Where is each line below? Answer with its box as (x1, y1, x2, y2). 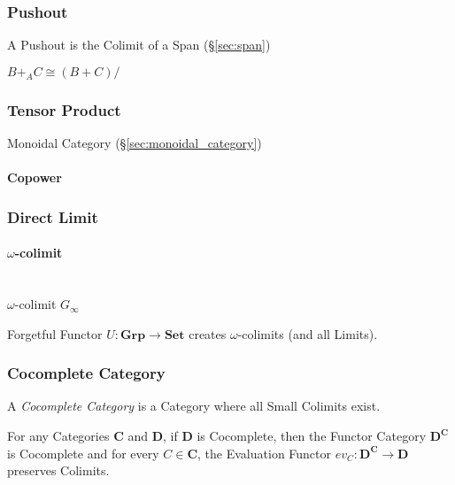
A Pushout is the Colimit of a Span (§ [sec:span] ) (7, 35, 271, 54)
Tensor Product (7, 98, 121, 120)
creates (189, 324, 227, 343)
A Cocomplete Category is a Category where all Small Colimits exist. (7, 396, 381, 415)
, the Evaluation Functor (197, 443, 332, 462)
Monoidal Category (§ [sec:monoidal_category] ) (7, 134, 262, 152)
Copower (7, 168, 62, 187)
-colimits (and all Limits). (237, 324, 378, 343)
